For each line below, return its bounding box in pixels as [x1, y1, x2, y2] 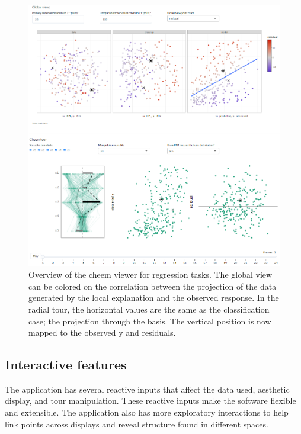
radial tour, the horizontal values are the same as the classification [28, 303, 270, 315]
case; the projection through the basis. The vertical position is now [28, 314, 271, 327]
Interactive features [5, 355, 127, 374]
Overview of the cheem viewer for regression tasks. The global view [28, 268, 273, 281]
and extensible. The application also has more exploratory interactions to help [5, 406, 289, 419]
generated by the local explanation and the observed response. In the [28, 291, 279, 304]
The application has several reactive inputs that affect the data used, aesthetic [5, 382, 290, 395]
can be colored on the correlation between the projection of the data [28, 279, 277, 292]
